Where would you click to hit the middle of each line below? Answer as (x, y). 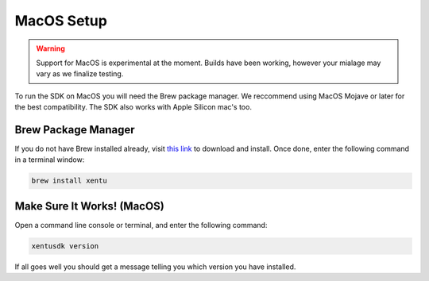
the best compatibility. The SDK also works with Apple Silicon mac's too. (133, 107)
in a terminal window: (50, 160)
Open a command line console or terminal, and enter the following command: (141, 225)
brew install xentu (69, 181)
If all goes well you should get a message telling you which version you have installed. (155, 267)
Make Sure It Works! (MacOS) (89, 206)
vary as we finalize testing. (80, 74)
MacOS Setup (61, 21)
